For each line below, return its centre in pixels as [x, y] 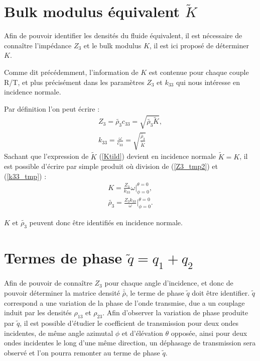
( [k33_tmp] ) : [25, 176]
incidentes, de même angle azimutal [59, 333]
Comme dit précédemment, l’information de [71, 72]
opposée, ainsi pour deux [209, 333]
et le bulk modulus [112, 45]
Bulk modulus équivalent [92, 11]
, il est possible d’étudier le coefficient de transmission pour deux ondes [129, 323]
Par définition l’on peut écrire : [52, 108]
